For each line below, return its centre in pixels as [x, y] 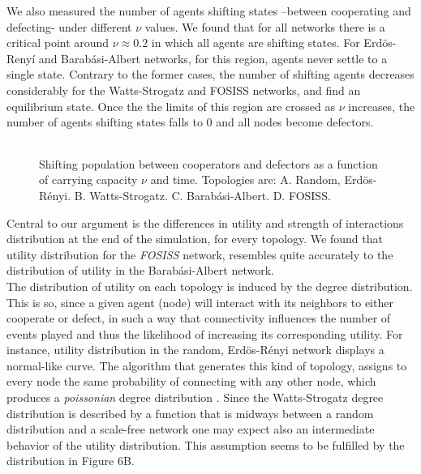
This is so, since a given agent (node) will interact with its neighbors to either [200, 302]
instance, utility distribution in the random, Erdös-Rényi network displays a [195, 350]
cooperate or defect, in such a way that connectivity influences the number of [199, 318]
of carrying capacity [88, 179]
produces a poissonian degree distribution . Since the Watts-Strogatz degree [195, 397]
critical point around [58, 43]
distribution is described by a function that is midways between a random [190, 413]
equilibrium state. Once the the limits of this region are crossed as [171, 106]
